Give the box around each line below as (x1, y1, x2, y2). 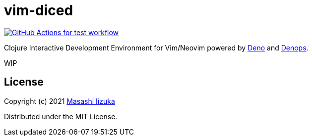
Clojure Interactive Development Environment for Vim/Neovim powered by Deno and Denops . (4, 43, 309, 52)
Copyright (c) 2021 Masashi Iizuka (4, 96, 115, 105)
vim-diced (4, 2, 73, 19)
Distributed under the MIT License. (4, 112, 118, 121)
